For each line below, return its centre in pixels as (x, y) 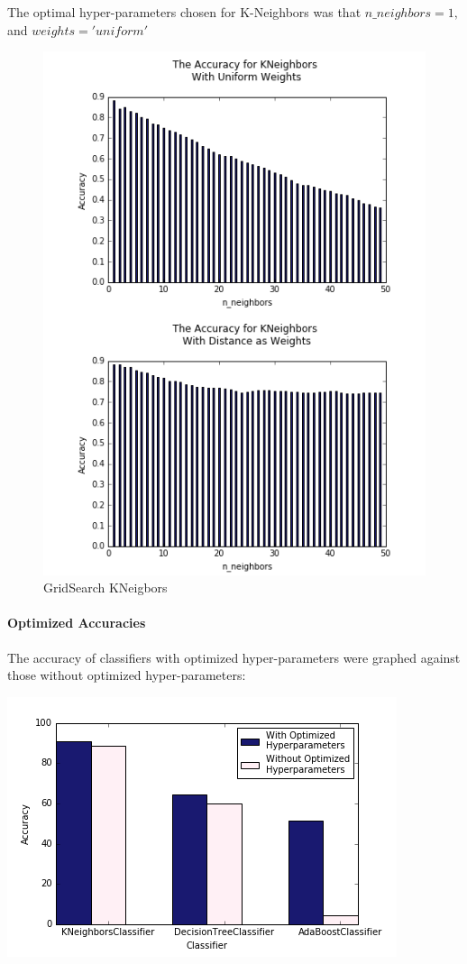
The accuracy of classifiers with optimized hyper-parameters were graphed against (234, 657)
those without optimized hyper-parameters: (127, 675)
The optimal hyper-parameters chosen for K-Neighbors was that (184, 12)
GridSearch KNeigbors (105, 588)
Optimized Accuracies (77, 623)
